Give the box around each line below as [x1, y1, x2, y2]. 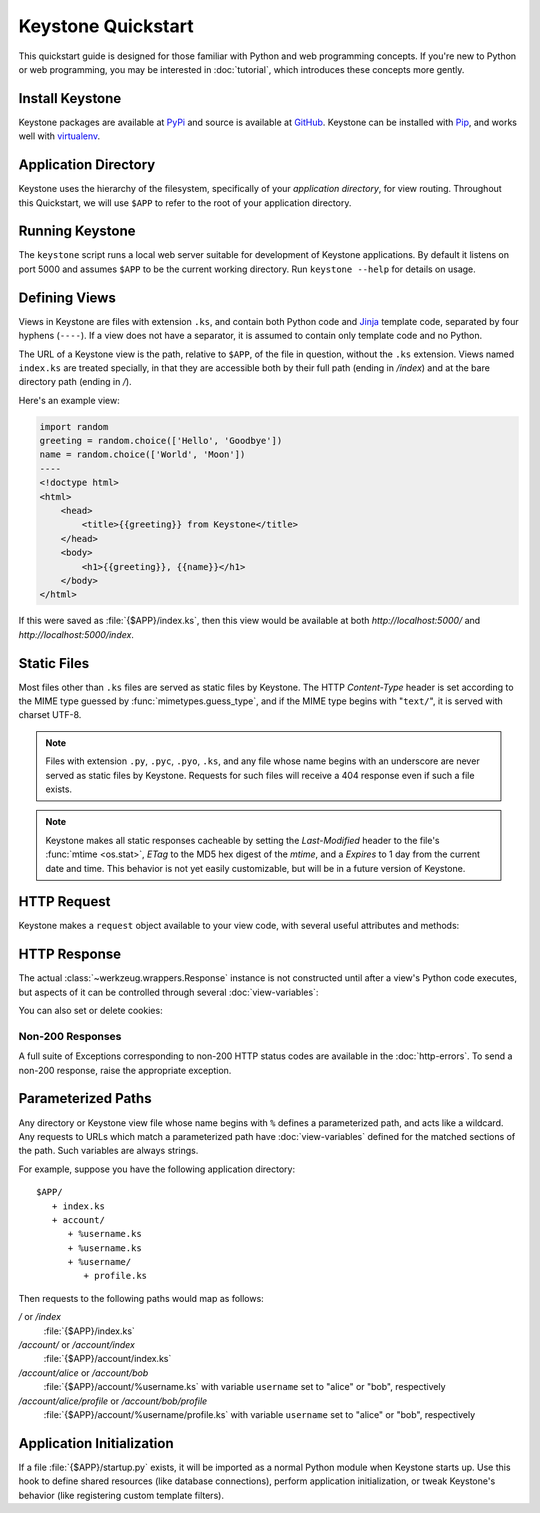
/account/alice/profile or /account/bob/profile [18, 1395, 208, 1407]
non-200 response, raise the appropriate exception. [18, 1064, 232, 1076]
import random [39, 421, 109, 432]
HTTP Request [18, 893, 111, 910]
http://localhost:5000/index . [18, 628, 135, 640]
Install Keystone [18, 90, 122, 107]
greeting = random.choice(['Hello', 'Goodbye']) [39, 435, 283, 447]
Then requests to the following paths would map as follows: [18, 1292, 264, 1304]
